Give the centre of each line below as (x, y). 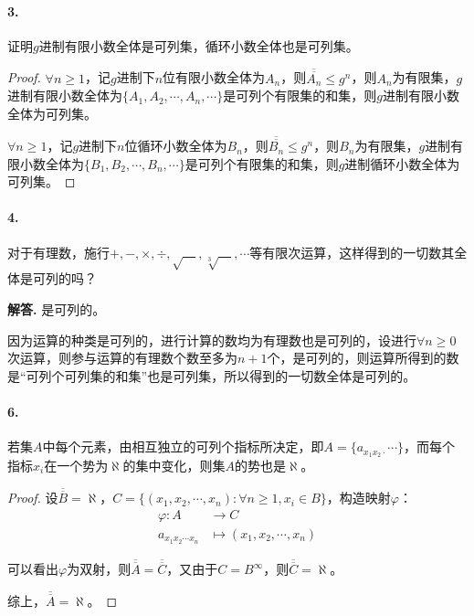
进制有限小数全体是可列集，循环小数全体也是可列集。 (199, 45)
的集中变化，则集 (174, 466)
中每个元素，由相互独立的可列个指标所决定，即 (183, 446)
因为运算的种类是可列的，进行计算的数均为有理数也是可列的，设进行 (212, 340)
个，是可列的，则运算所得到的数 (363, 358)
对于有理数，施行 (58, 252)
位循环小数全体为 (176, 146)
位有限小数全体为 (214, 77)
